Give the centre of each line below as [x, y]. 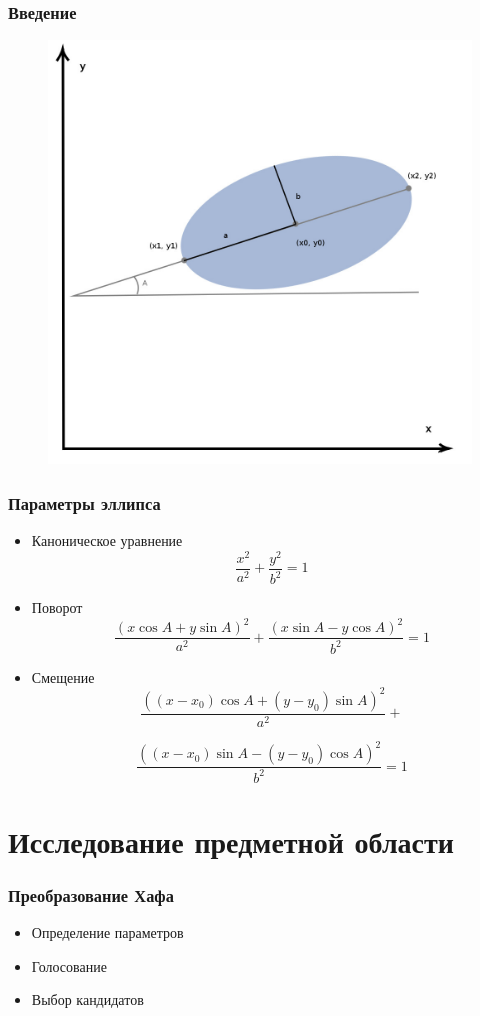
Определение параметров [107, 932]
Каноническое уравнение [107, 540]
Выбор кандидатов [87, 999]
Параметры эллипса [84, 502]
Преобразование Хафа [91, 894]
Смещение [63, 676]
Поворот [57, 607]
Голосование [69, 965]
